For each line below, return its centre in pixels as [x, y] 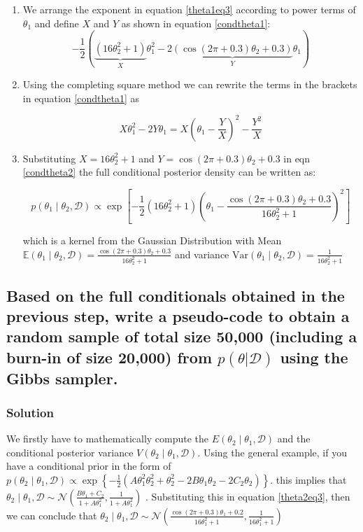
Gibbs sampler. [62, 378]
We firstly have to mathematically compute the [108, 439]
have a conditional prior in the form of [89, 466]
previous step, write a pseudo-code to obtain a [178, 315]
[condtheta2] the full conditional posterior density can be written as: [169, 172]
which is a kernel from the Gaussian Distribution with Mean [152, 240]
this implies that [311, 479]
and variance [202, 254]
